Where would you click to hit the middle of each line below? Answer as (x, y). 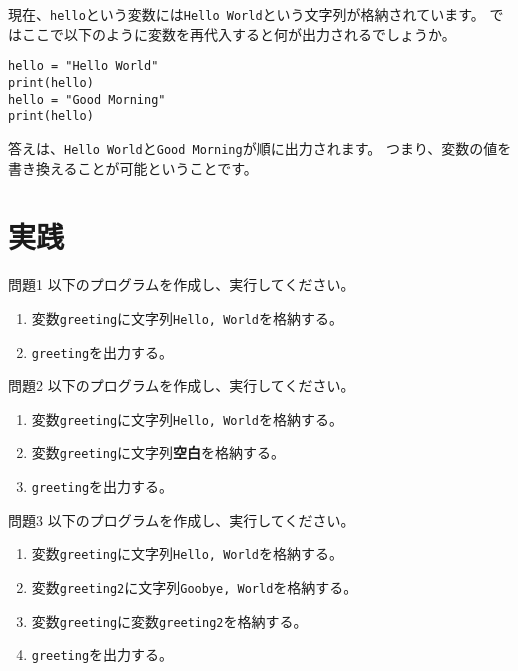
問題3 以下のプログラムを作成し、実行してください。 (181, 519)
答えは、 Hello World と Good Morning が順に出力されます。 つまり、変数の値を (260, 147)
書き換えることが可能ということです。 (133, 167)
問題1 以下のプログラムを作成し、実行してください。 (181, 284)
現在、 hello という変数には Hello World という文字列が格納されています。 (246, 14)
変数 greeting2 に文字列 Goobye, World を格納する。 (194, 586)
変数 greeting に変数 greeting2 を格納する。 (169, 620)
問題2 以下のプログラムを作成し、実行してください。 (181, 385)
